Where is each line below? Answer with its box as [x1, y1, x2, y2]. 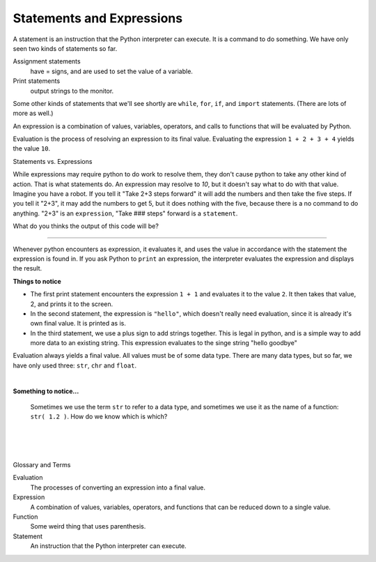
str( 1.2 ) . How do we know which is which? [30, 412, 168, 421]
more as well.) [13, 109, 54, 118]
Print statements [13, 77, 61, 85]
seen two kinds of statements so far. [13, 44, 118, 52]
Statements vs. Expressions [13, 157, 93, 165]
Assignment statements [13, 57, 81, 66]
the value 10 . [13, 144, 51, 153]
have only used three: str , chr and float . [13, 361, 137, 370]
